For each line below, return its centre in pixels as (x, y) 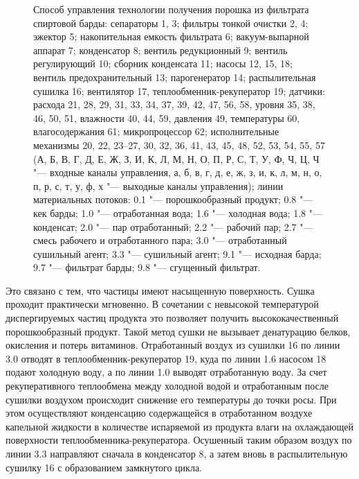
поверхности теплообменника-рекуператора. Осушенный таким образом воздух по (179, 440)
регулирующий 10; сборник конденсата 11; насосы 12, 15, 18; (163, 63)
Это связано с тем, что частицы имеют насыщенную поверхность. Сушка (160, 290)
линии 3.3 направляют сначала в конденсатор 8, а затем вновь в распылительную (177, 453)
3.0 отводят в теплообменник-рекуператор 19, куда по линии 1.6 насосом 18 (166, 358)
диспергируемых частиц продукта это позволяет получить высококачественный (172, 318)
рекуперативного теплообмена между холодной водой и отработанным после (167, 386)
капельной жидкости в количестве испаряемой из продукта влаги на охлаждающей (180, 426)
